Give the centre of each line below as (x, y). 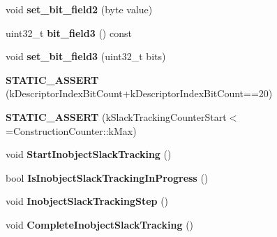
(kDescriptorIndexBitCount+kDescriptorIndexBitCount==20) (139, 93)
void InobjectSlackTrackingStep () (87, 201)
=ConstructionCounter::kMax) (71, 130)
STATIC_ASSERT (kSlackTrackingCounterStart (116, 116)
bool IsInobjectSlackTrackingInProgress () (107, 177)
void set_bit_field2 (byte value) (79, 9)
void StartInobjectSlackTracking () (89, 154)
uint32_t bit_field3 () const (69, 33)
